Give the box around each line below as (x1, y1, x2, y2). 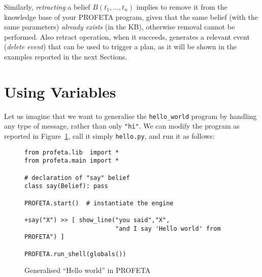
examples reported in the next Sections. (4, 51, 127, 61)
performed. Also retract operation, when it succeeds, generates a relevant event (4, 31, 250, 42)
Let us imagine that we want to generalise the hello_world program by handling (4, 110, 257, 121)
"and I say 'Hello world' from (115, 225, 221, 232)
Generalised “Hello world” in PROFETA (24, 265, 151, 275)
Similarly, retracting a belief (4, 2, 90, 12)
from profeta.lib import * (24, 148, 119, 156)
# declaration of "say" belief (24, 174, 130, 181)
